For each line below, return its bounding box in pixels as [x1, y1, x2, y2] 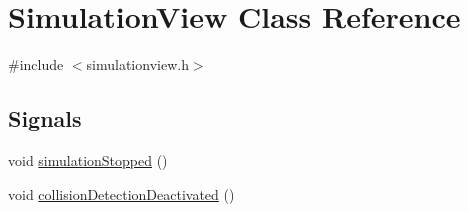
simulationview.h [86, 54, 189, 75]
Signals [8, 103, 82, 134]
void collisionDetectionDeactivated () [8, 183, 235, 204]
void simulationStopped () [8, 149, 168, 170]
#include [8, 54, 64, 75]
